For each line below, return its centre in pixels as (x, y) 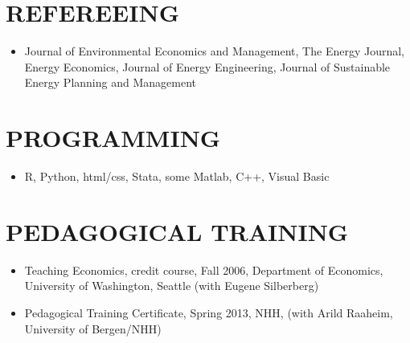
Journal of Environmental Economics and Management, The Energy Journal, (215, 51)
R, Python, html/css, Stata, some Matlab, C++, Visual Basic (177, 176)
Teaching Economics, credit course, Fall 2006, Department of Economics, (204, 269)
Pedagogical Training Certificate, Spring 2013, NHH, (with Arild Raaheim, (209, 312)
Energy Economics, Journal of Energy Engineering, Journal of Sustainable (207, 66)
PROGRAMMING (113, 138)
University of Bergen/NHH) (93, 328)
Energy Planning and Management (110, 82)
